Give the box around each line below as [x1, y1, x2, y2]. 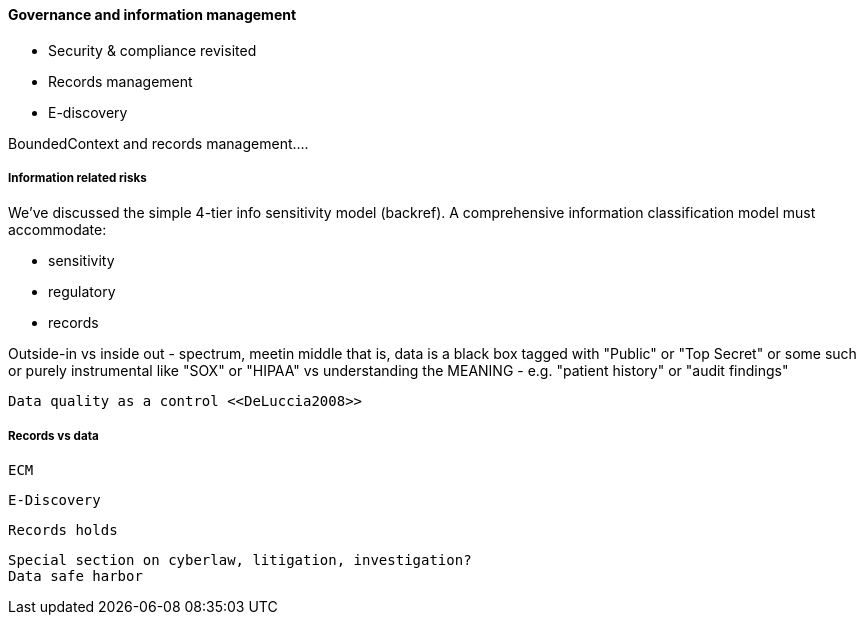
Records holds [8, 522, 118, 539]
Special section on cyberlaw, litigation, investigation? [8, 552, 472, 569]
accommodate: [8, 221, 107, 239]
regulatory [48, 283, 116, 301]
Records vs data [8, 428, 99, 443]
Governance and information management [8, 6, 297, 23]
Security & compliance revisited [48, 41, 257, 59]
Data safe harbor [8, 568, 143, 585]
